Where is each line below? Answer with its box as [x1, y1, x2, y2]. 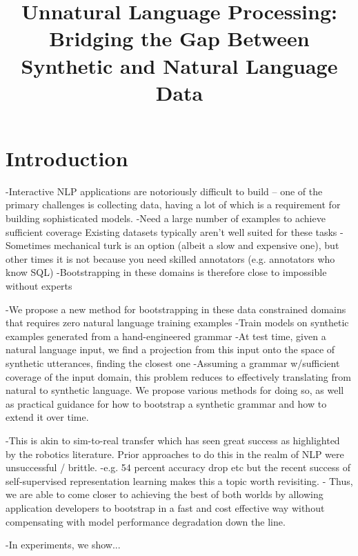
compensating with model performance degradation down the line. [6, 514, 286, 528]
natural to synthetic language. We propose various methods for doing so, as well [6, 383, 344, 397]
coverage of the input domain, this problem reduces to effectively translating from [6, 369, 351, 384]
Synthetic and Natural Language [21, 51, 338, 79]
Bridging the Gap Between [49, 24, 310, 52]
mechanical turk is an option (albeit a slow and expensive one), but [54, 238, 339, 252]
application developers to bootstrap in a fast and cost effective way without [6, 500, 325, 515]
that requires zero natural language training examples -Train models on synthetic [6, 315, 349, 330]
